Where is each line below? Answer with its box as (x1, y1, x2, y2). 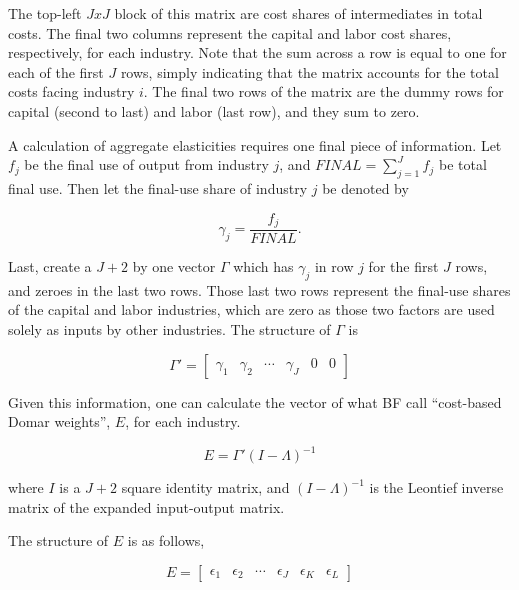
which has (233, 256, 294, 277)
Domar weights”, (8, 411, 111, 432)
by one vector (132, 256, 216, 277)
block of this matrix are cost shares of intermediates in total (114, 3, 483, 23)
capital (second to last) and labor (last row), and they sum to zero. (8, 100, 420, 121)
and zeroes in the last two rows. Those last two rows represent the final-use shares (8, 279, 511, 300)
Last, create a (8, 256, 92, 277)
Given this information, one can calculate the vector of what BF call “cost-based (8, 391, 502, 412)
